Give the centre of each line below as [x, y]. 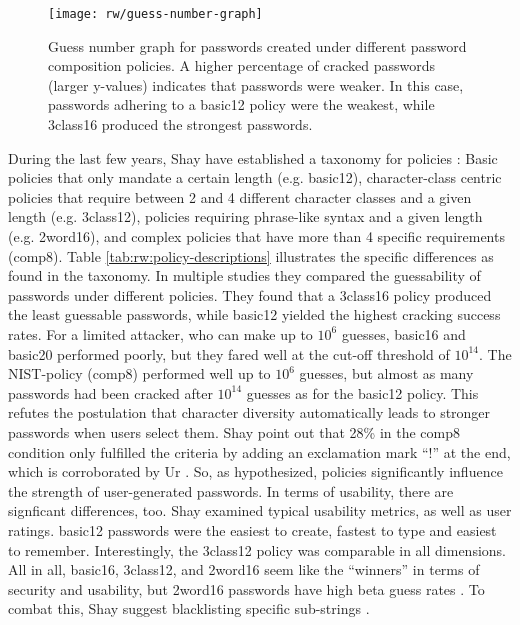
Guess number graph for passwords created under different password [257, 45]
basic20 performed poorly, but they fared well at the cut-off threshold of [229, 353]
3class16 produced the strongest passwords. [180, 124]
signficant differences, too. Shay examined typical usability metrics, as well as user [260, 510]
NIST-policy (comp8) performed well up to [139, 373]
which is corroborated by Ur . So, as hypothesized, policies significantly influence [255, 471]
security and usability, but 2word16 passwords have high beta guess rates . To [246, 588]
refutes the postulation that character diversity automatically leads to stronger [249, 412]
